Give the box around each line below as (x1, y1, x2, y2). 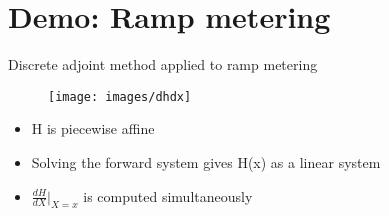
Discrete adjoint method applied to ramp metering (8, 54, 318, 75)
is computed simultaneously (83, 185, 253, 206)
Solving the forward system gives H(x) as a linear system (31, 151, 381, 172)
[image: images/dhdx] (48, 89, 192, 104)
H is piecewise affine (31, 118, 155, 139)
